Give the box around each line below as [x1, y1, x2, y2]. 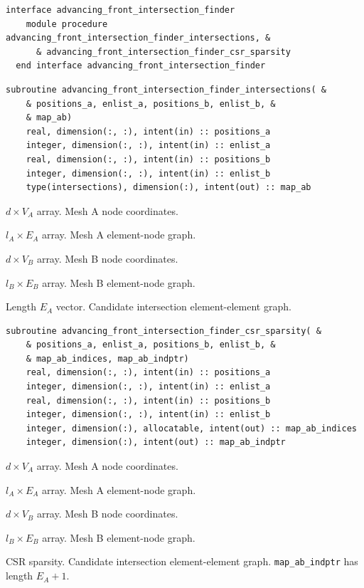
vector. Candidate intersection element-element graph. [55, 299, 291, 314]
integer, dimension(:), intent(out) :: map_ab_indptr [26, 437, 286, 448]
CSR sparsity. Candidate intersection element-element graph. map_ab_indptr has [6, 554, 358, 569]
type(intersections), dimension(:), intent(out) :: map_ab [26, 182, 311, 193]
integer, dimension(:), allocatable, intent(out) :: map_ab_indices [26, 423, 357, 434]
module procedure [26, 19, 108, 29]
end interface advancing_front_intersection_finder [16, 61, 266, 71]
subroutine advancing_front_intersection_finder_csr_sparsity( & [6, 325, 321, 336]
